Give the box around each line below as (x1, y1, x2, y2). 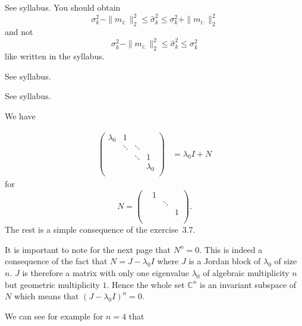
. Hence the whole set (106, 278, 185, 290)
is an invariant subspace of (199, 278, 297, 290)
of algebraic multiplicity (203, 267, 290, 279)
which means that (14, 290, 79, 302)
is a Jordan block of (188, 255, 261, 267)
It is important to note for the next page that (5, 243, 171, 255)
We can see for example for (5, 309, 103, 322)
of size (274, 255, 297, 267)
